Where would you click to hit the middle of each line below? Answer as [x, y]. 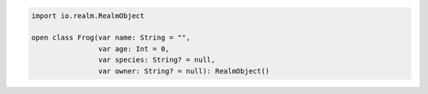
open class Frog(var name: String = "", [111, 38]
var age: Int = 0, [134, 49]
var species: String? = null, [157, 60]
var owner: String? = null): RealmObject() [184, 71]
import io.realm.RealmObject [88, 15]
